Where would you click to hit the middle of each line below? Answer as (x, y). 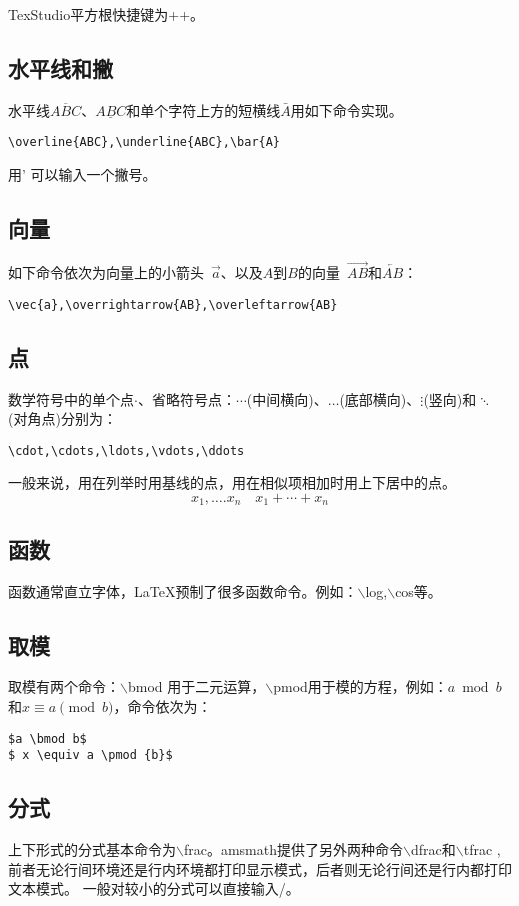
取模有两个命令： (64, 686)
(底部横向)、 (380, 398)
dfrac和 (433, 849)
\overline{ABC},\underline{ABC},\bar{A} (144, 142)
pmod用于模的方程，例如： (360, 686)
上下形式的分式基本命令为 (92, 849)
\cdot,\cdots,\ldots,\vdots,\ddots (126, 450)
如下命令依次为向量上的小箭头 (106, 272)
